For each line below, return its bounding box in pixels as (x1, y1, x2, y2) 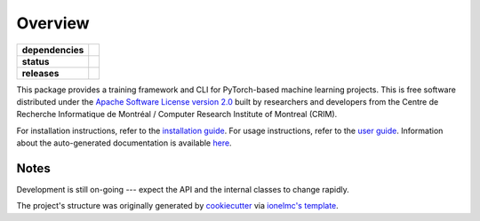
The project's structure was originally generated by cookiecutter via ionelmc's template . (16, 201, 340, 211)
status (21, 55, 50, 67)
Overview (16, 13, 90, 33)
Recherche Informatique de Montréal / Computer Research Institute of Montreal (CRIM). (16, 109, 338, 120)
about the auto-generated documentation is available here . (16, 138, 232, 148)
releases (21, 67, 60, 79)
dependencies (21, 43, 84, 56)
